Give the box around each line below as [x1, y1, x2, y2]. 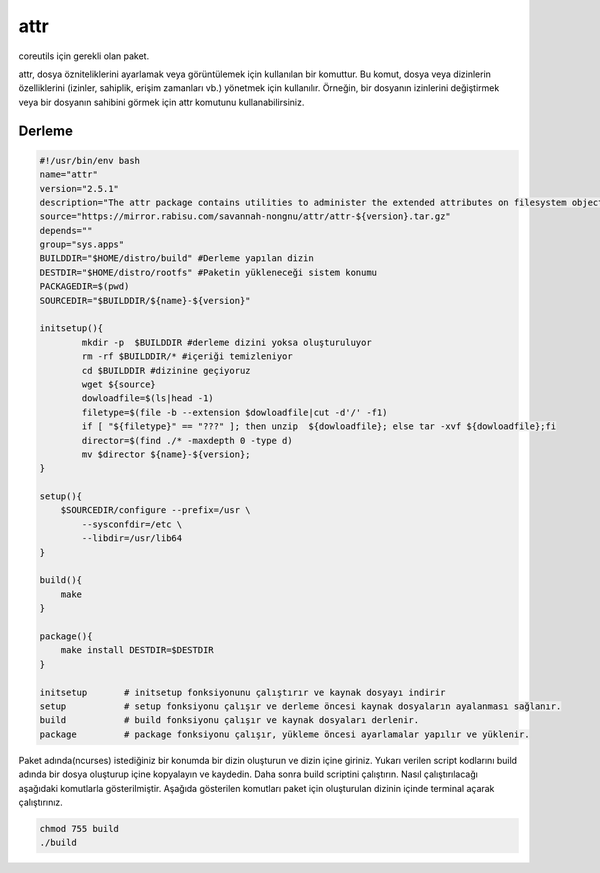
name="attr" [39, 169, 99, 180]
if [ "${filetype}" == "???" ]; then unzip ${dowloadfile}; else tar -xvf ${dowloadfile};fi [81, 421, 557, 432]
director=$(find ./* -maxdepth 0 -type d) [81, 435, 294, 446]
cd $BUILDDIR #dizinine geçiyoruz [81, 365, 251, 376]
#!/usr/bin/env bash [39, 155, 140, 166]
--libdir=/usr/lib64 [81, 533, 183, 544]
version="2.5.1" [39, 183, 120, 194]
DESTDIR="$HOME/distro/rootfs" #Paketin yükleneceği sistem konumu [39, 266, 378, 278]
